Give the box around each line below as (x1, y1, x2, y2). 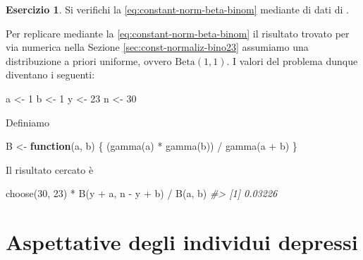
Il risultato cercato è (6, 162, 94, 177)
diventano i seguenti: (6, 67, 95, 82)
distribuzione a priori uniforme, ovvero (6, 53, 172, 68)
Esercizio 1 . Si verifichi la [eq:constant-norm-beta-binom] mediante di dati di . (6, 2, 349, 16)
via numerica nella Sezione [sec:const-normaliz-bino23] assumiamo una (6, 40, 309, 54)
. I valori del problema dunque (226, 53, 358, 68)
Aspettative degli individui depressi (6, 227, 358, 256)
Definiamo (6, 114, 50, 129)
